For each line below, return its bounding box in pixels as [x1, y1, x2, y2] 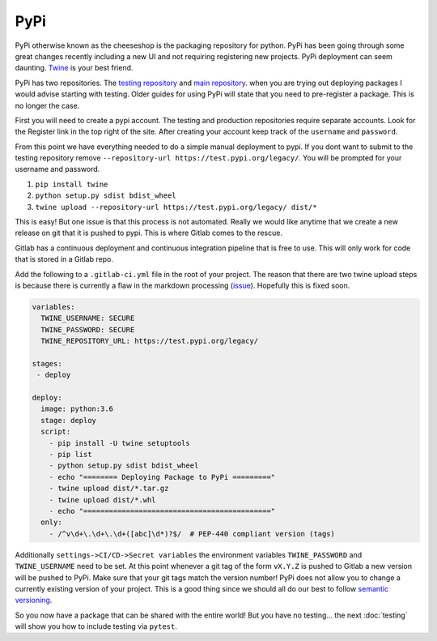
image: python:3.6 [40, 404, 113, 413]
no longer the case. [15, 100, 80, 110]
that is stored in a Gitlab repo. [15, 254, 113, 264]
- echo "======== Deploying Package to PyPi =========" [49, 472, 276, 481]
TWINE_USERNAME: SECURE [40, 314, 135, 323]
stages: [32, 359, 62, 368]
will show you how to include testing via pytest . [15, 622, 178, 631]
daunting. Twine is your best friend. [15, 63, 134, 73]
